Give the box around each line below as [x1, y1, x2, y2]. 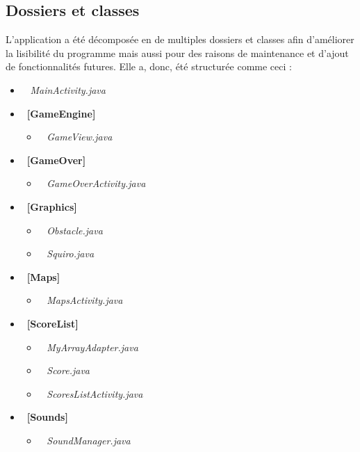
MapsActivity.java [47, 293, 123, 307]
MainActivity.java [30, 82, 106, 97]
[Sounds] [26, 410, 68, 424]
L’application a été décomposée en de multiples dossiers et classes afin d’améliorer [6, 32, 354, 47]
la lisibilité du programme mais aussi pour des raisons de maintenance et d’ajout [6, 45, 349, 60]
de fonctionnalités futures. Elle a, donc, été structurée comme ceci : [6, 59, 292, 74]
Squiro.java [47, 246, 95, 261]
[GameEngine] [26, 106, 96, 120]
